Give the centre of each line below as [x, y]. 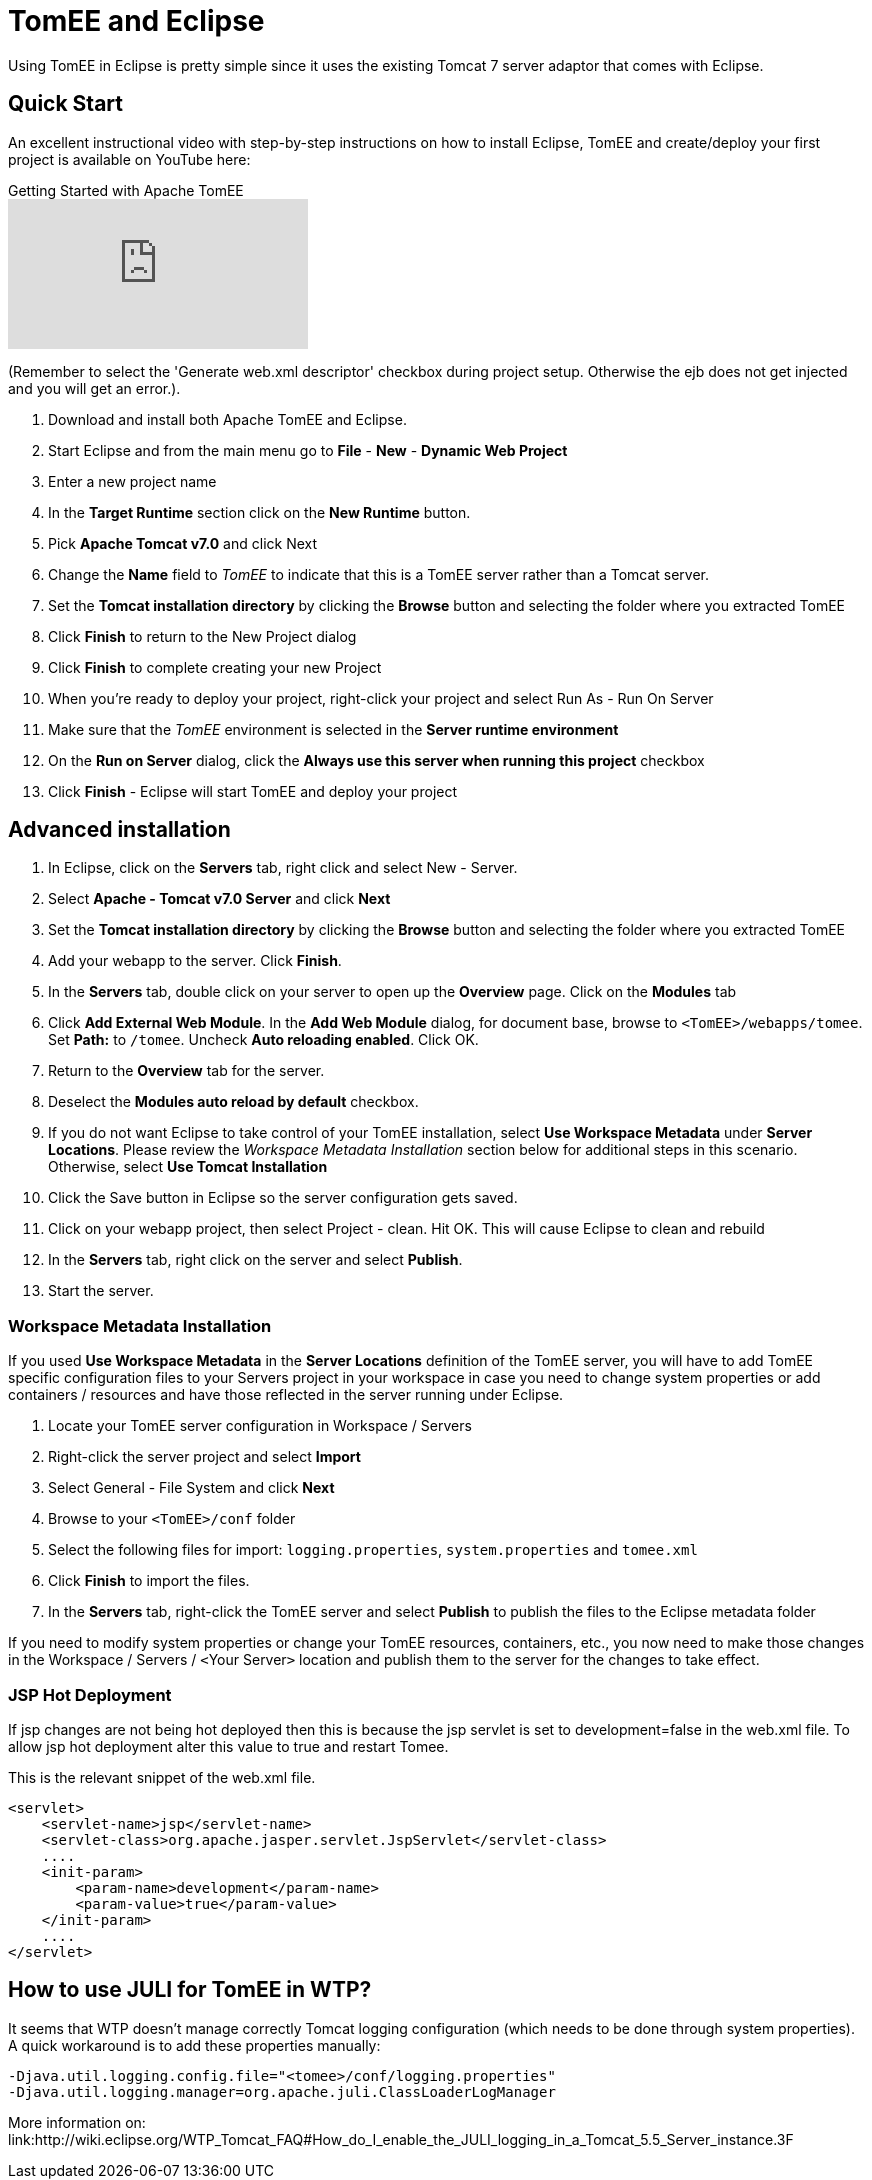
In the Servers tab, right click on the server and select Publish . [255, 1260]
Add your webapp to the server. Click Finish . [195, 961]
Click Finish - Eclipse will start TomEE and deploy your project [253, 791]
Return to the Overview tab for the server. [186, 1071]
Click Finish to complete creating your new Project [215, 667]
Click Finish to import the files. [149, 1581]
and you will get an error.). [94, 388]
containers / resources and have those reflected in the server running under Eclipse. [286, 1395]
